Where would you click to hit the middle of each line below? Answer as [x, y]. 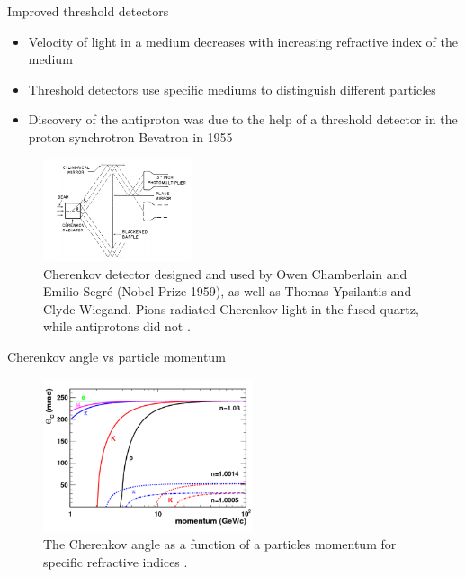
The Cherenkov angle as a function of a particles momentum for [220, 544]
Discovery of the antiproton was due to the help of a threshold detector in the [243, 119]
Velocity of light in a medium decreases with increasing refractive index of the [243, 41]
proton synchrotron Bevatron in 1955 [130, 136]
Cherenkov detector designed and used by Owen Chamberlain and [225, 273]
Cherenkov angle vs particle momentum [116, 357]
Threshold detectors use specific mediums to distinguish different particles [232, 89]
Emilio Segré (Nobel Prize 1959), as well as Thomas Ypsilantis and [228, 291]
